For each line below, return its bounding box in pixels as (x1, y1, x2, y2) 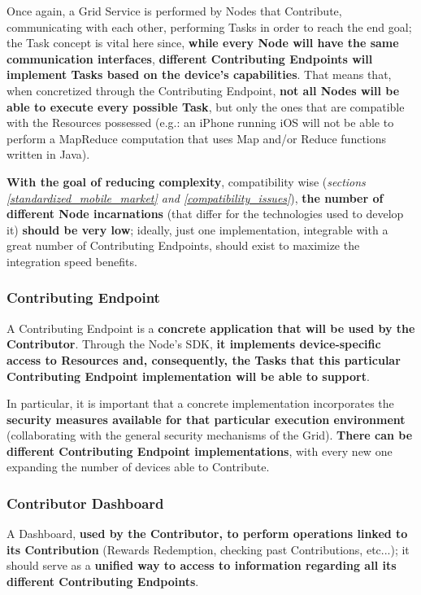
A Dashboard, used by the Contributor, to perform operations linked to (7, 525, 408, 542)
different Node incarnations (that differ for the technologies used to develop (7, 205, 404, 222)
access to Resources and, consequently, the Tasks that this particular (7, 351, 401, 368)
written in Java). (7, 146, 90, 163)
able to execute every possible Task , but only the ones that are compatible (7, 98, 405, 115)
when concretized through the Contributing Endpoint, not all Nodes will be (7, 81, 400, 98)
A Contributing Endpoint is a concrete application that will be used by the (7, 319, 415, 336)
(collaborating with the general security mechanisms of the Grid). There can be (7, 427, 413, 444)
